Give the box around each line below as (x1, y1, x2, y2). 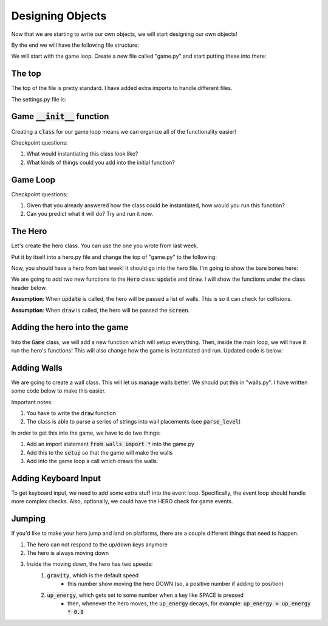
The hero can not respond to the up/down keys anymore (26, 541, 168, 548)
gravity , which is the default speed (47, 571, 139, 579)
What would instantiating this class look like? (26, 150, 138, 157)
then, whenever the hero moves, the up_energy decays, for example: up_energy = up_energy (67, 599, 311, 607)
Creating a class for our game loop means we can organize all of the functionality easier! (11, 128, 236, 135)
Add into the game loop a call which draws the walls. (26, 457, 159, 464)
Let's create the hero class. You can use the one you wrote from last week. (11, 242, 199, 249)
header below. (11, 284, 47, 291)
